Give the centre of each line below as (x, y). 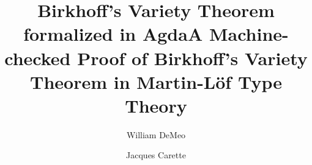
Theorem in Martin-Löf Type (156, 81)
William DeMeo (156, 134)
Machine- (249, 34)
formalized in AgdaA (113, 34)
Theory (156, 105)
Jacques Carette (156, 155)
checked (38, 58)
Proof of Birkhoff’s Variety (192, 58)
